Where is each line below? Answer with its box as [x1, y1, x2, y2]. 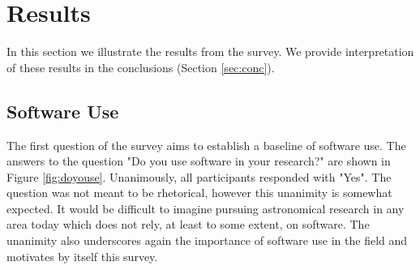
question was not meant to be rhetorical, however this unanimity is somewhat [6, 184, 392, 201]
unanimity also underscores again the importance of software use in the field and [6, 232, 408, 249]
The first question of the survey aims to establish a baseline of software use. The [6, 136, 406, 153]
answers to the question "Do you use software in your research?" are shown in [6, 152, 391, 169]
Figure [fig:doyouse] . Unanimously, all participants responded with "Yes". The [6, 168, 392, 185]
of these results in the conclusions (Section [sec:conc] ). [6, 58, 275, 75]
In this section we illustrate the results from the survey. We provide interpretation [6, 43, 414, 60]
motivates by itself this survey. [6, 247, 158, 264]
